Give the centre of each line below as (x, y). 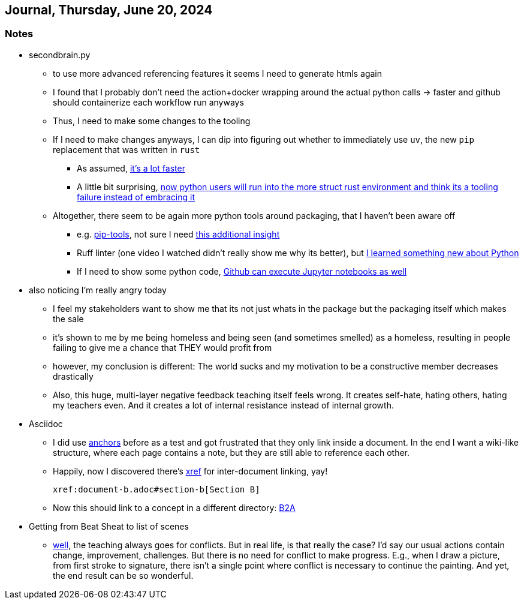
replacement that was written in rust (127, 149)
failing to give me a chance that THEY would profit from (162, 347)
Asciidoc (46, 423)
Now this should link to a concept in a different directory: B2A (174, 507)
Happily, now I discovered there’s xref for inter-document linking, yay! (190, 471)
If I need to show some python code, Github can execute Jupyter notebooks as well (242, 271)
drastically (73, 376)
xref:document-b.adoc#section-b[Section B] (156, 489)
